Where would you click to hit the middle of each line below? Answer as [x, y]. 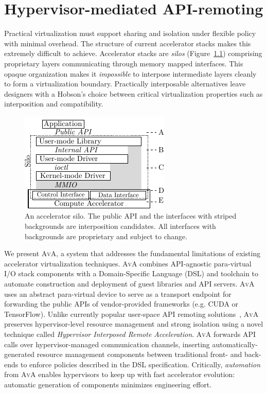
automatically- [235, 344]
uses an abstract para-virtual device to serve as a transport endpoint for [118, 293]
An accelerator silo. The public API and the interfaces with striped [131, 216]
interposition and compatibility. [54, 104]
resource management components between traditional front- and [139, 354]
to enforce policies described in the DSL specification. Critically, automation [140, 364]
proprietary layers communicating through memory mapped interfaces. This [124, 63]
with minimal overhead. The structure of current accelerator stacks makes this [128, 43]
